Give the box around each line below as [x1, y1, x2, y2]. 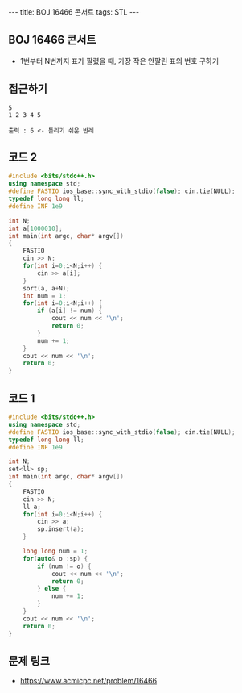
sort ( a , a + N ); [23, 284, 70, 292]
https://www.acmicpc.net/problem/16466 [19, 676, 158, 686]
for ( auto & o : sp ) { [23, 554, 88, 562]
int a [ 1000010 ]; [8, 224, 63, 232]
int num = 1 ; [23, 292, 67, 300]
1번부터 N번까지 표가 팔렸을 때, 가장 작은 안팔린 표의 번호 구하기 [19, 56, 219, 65]
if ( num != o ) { [37, 562, 92, 570]
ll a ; [23, 503, 42, 511]
